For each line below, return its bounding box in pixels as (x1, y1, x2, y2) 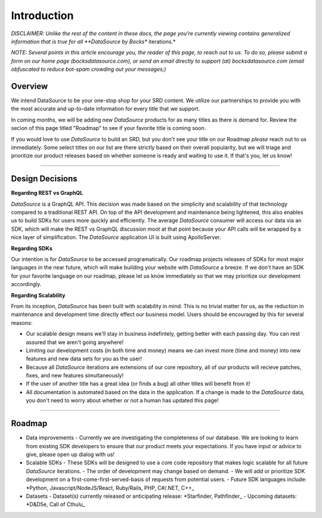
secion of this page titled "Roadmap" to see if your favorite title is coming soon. (11, 125, 206, 132)
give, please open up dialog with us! (26, 451, 114, 458)
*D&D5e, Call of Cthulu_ (26, 501, 85, 508)
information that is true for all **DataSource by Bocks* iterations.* (11, 38, 176, 45)
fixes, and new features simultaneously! (26, 372, 124, 379)
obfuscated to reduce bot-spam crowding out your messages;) (11, 66, 166, 73)
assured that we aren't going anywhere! (26, 339, 124, 346)
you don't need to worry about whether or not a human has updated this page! (26, 397, 219, 404)
